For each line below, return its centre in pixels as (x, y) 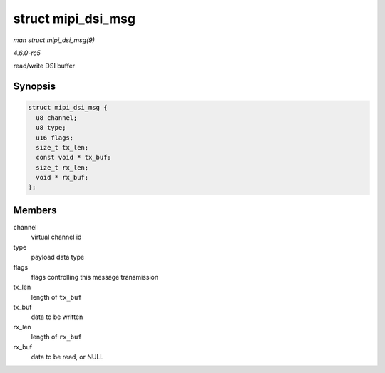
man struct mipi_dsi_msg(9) (54, 40)
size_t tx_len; (62, 147)
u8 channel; (57, 117)
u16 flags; (55, 138)
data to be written (57, 317)
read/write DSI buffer (44, 66)
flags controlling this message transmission (95, 277)
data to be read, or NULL (67, 357)
